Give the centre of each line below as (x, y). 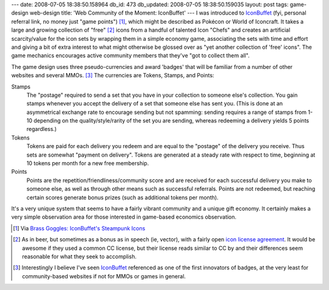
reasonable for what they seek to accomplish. (80, 256)
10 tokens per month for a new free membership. (88, 163)
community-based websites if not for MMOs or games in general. (104, 276)
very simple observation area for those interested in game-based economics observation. (124, 217)
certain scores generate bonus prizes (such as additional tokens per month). (122, 197)
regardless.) (42, 129)
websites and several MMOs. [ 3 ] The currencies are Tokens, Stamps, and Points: (113, 76)
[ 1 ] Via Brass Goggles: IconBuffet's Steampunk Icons (79, 228)
